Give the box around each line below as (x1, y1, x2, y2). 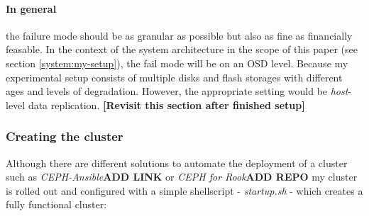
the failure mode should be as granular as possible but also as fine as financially (6, 28, 353, 42)
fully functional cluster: (6, 197, 107, 212)
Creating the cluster (6, 127, 123, 145)
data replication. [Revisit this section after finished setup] (28, 97, 305, 112)
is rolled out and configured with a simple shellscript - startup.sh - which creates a (6, 183, 363, 198)
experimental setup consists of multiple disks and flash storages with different (6, 69, 343, 84)
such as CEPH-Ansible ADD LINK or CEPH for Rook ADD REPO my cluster (6, 169, 358, 184)
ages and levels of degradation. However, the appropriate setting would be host (6, 84, 348, 98)
